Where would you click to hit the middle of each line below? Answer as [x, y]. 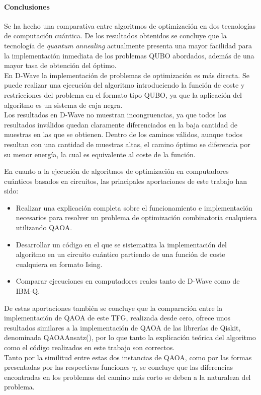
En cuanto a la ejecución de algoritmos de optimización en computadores [116, 171]
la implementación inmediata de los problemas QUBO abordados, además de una [129, 55]
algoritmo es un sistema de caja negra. [63, 105]
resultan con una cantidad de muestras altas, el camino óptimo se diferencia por [127, 144]
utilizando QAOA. [44, 227]
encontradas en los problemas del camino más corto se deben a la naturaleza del [127, 377]
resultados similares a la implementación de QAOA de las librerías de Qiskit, [122, 327]
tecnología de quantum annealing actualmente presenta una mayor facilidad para [128, 45]
